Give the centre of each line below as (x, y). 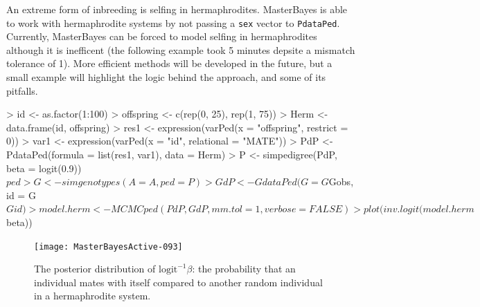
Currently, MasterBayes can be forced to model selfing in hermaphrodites (162, 36)
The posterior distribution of (95, 269)
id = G (21, 195)
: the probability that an (244, 269)
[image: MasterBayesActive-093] (108, 246)
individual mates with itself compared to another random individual (178, 282)
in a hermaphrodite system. (92, 296)
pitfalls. (22, 90)
